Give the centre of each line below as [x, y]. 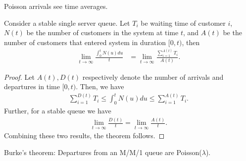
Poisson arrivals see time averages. [56, 6]
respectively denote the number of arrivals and [153, 77]
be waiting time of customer [183, 23]
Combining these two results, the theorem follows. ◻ [84, 135]
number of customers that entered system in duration [85, 42]
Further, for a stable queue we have [58, 111]
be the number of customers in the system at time [102, 32]
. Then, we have [100, 86]
